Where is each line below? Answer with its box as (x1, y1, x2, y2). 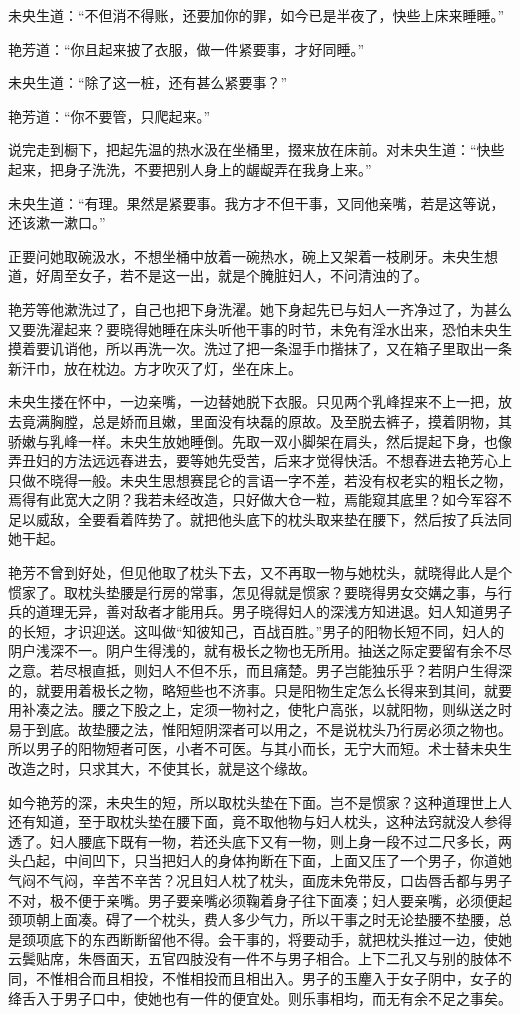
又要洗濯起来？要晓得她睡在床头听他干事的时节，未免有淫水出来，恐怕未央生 (8, 318, 512, 339)
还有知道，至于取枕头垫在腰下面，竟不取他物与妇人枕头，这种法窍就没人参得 (8, 811, 512, 832)
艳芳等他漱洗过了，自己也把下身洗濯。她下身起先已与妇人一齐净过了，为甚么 (8, 298, 512, 319)
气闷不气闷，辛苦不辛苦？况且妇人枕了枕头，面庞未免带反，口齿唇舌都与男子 (8, 869, 512, 890)
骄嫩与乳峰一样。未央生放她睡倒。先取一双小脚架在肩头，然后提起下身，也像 (8, 430, 512, 451)
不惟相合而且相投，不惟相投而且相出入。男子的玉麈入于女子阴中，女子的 (35, 967, 512, 988)
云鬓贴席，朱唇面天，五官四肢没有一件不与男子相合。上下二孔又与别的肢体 (8, 948, 498, 969)
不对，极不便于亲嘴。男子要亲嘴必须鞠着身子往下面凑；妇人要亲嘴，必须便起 (8, 889, 512, 910)
